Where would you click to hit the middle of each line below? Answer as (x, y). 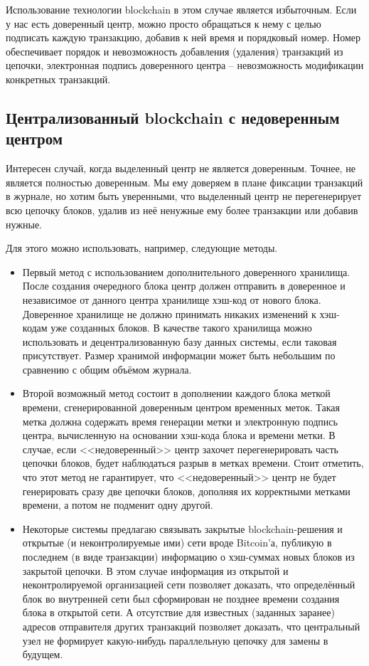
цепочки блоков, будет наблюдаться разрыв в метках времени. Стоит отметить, (193, 463)
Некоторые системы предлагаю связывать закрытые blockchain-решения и (182, 528)
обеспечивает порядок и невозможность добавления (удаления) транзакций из (175, 51)
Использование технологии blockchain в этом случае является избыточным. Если (181, 9)
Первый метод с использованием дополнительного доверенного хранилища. (186, 271)
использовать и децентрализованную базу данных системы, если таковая (180, 341)
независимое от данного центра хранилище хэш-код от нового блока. (172, 299)
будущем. (43, 654)
